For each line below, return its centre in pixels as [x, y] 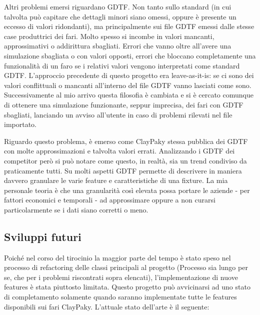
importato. [20, 124]
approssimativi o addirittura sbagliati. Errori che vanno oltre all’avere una [118, 46]
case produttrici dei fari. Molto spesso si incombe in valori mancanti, [109, 36]
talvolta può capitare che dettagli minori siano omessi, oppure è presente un [120, 16]
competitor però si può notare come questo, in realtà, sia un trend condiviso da [125, 160]
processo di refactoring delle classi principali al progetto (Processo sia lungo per [126, 267]
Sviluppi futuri [43, 236]
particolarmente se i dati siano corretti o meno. [76, 209]
